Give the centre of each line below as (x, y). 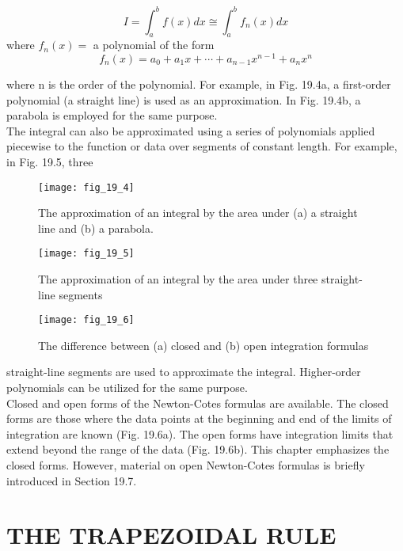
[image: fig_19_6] (86, 320)
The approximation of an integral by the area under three (178, 279)
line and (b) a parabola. (96, 228)
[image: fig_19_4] (86, 187)
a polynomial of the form (154, 45)
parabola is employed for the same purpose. (112, 115)
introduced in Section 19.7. (72, 480)
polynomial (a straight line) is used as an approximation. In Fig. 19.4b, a (184, 99)
